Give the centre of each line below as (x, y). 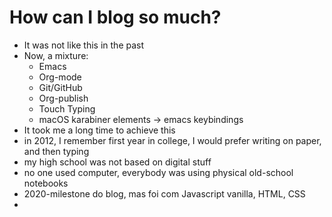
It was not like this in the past (84, 45)
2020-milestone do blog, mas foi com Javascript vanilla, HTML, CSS (164, 193)
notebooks (46, 183)
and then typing (56, 151)
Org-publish (63, 98)
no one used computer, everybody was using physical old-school (158, 172)
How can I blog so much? (115, 17)
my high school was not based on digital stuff (117, 162)
